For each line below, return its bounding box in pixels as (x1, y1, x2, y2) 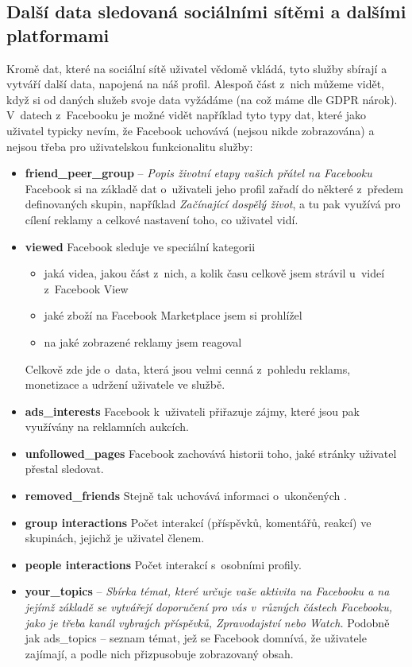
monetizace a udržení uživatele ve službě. (25, 376, 225, 393)
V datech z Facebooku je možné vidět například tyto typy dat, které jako (6, 107, 366, 123)
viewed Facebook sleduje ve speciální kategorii (25, 238, 256, 254)
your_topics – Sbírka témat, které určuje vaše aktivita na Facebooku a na (25, 583, 390, 599)
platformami (6, 22, 110, 47)
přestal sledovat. (25, 460, 104, 477)
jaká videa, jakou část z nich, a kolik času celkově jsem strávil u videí (44, 265, 385, 281)
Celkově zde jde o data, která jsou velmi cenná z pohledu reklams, (25, 360, 351, 377)
